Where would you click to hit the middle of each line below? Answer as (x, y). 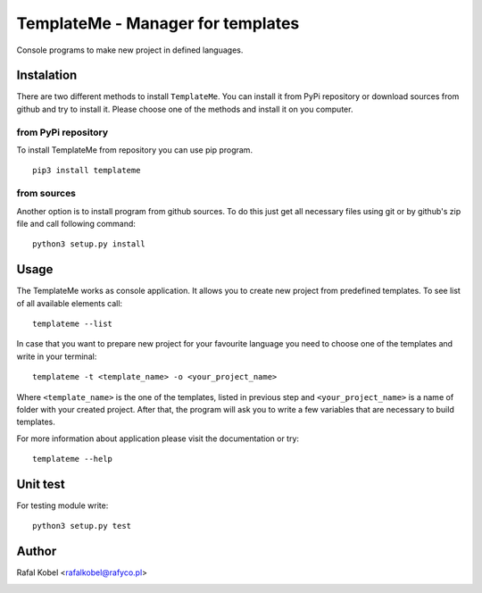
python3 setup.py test (82, 526)
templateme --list (73, 323)
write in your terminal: (57, 356)
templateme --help (73, 459)
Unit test (41, 484)
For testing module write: (62, 505)
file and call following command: (76, 223)
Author (37, 551)
